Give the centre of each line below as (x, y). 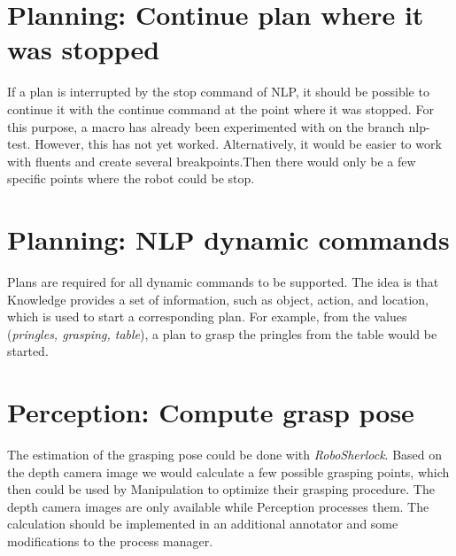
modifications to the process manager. (110, 541)
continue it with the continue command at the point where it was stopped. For (220, 108)
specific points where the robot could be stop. (131, 178)
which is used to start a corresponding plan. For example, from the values (207, 317)
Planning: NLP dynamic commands (228, 239)
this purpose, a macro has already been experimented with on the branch (206, 126)
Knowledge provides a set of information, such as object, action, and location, (218, 299)
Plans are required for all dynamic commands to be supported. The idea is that (223, 282)
